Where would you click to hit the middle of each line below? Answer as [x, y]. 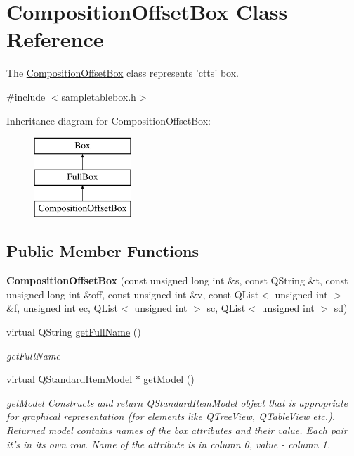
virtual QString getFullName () [74, 332]
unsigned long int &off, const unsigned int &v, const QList [133, 294]
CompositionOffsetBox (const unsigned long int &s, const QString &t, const [177, 280]
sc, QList [226, 308]
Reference [55, 39]
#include [26, 96]
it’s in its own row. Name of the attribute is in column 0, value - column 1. [168, 444]
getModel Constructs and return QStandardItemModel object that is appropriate [177, 402]
